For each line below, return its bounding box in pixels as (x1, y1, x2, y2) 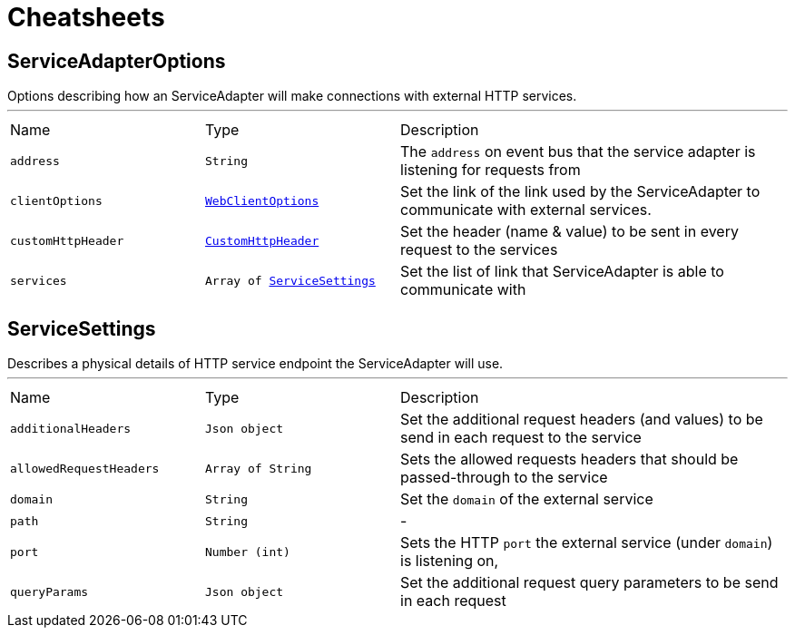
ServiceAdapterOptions (7, 49, 226, 73)
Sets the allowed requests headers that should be (400, 450, 739, 469)
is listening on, (400, 552, 499, 571)
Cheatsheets (7, 2, 165, 33)
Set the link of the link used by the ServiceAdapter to (400, 182, 761, 201)
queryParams (10, 584, 89, 599)
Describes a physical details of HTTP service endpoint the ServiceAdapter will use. (7, 356, 504, 372)
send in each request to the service (400, 428, 642, 447)
